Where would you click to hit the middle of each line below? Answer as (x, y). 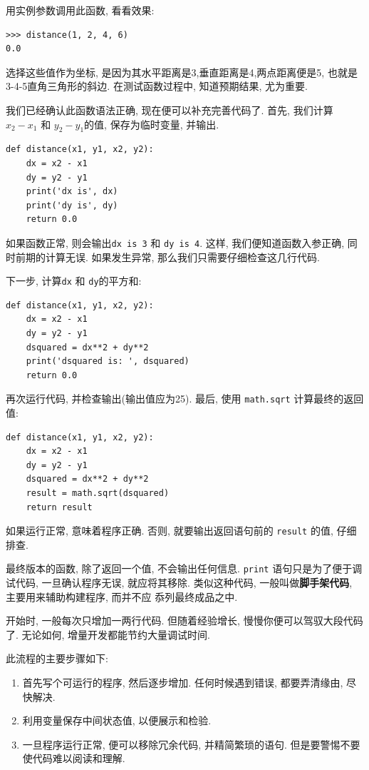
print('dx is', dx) (72, 192)
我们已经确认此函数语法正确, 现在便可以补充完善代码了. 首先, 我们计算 (170, 110)
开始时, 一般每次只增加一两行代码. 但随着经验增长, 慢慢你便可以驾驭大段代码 (184, 620)
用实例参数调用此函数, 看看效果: (80, 10)
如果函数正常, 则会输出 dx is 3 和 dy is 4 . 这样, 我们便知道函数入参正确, (175, 242)
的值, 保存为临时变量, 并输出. (152, 124)
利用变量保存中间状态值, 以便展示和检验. (117, 720)
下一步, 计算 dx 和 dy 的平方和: (74, 281)
